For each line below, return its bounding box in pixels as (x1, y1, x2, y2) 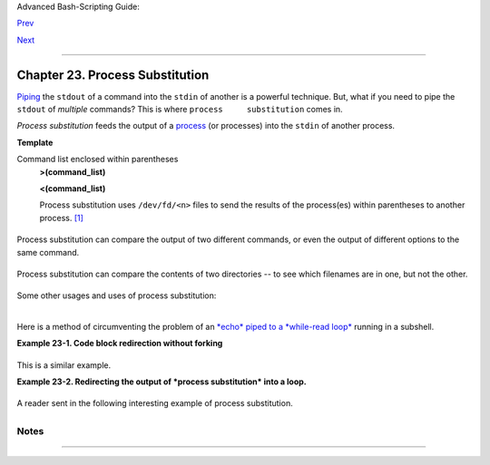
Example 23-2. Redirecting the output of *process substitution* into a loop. (16, 376, 308, 387)
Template (16, 137, 54, 148)
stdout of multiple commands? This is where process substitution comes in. (16, 104, 344, 115)
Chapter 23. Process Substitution (16, 67, 210, 82)
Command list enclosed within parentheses (16, 154, 179, 165)
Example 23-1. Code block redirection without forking (16, 338, 223, 349)
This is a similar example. (16, 359, 112, 371)
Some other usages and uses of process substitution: (16, 290, 217, 301)
